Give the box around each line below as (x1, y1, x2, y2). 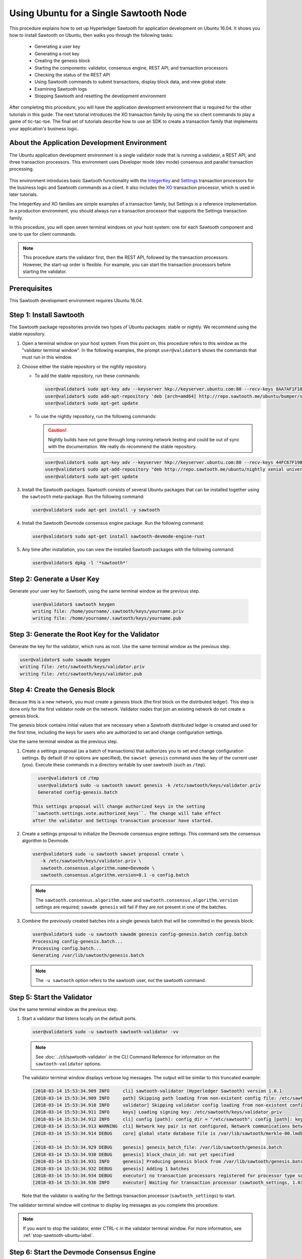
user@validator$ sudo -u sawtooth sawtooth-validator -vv (32, 1029, 179, 1035)
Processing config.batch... (32, 946, 102, 951)
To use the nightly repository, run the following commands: (34, 413, 157, 419)
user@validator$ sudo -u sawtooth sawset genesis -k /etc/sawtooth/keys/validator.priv (38, 782, 261, 788)
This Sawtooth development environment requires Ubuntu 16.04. (9, 297, 143, 303)
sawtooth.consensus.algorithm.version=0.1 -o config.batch (40, 872, 189, 878)
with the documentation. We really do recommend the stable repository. (48, 444, 197, 450)
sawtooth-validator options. (35, 1061, 102, 1067)
